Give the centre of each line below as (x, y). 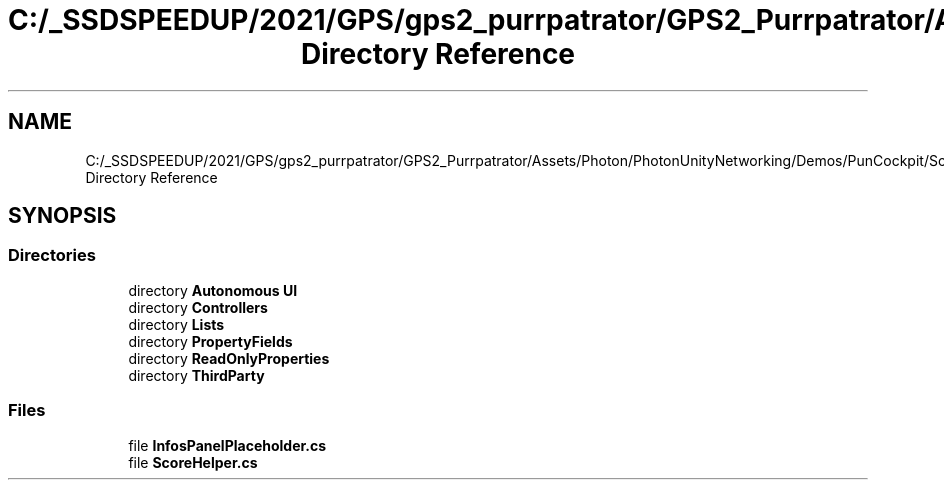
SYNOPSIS (62, 216)
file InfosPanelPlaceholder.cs (227, 445)
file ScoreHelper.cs (193, 462)
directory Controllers (198, 307)
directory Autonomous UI (213, 290)
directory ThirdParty (196, 375)
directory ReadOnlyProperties (229, 358)
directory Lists (176, 324)
